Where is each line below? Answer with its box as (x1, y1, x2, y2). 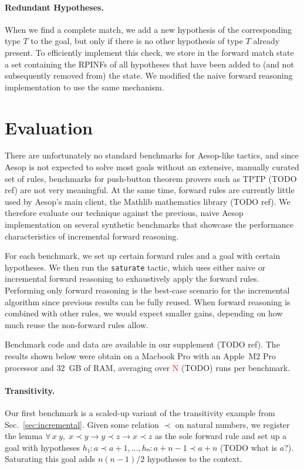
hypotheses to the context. (147, 453, 242, 465)
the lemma (5, 430, 43, 442)
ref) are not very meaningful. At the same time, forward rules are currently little (5, 184, 295, 196)
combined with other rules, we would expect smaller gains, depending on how (5, 307, 283, 319)
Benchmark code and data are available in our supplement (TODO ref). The (5, 338, 280, 350)
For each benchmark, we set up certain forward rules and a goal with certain (5, 249, 281, 262)
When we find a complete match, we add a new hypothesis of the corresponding (5, 23, 292, 35)
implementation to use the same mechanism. (5, 80, 164, 93)
